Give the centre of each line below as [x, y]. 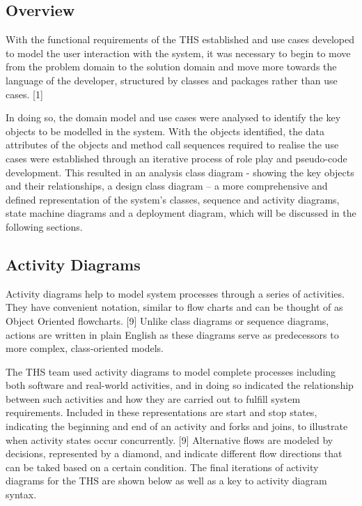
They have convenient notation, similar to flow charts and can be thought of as [174, 307]
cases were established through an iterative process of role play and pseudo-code [176, 158]
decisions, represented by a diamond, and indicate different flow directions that [174, 453]
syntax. [21, 495]
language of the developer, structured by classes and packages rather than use [172, 80]
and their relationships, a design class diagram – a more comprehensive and [167, 186]
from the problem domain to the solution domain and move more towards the [171, 67]
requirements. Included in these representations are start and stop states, [162, 412]
